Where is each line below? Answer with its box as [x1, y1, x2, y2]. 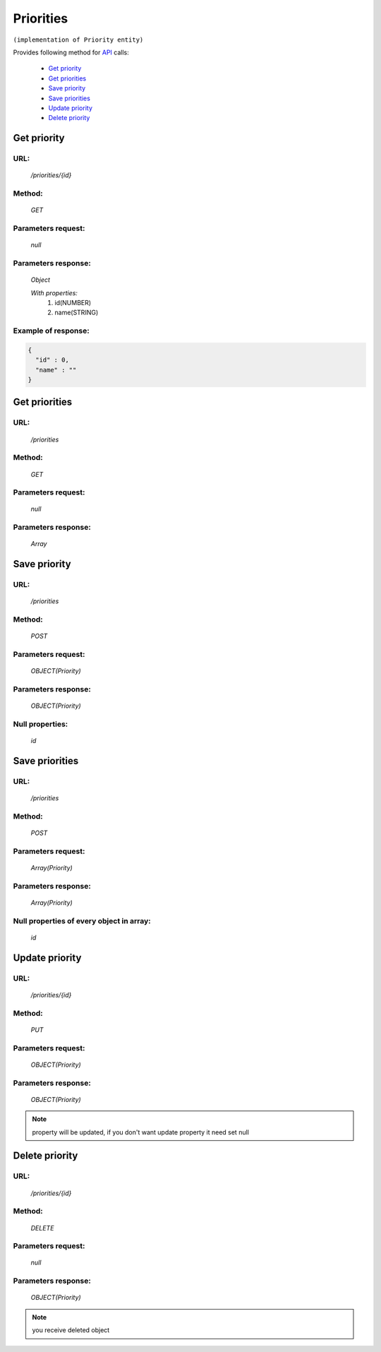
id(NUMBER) [54, 298, 92, 307]
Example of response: [13, 326, 90, 336]
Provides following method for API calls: [13, 48, 130, 57]
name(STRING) [54, 308, 99, 317]
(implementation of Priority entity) [13, 35, 144, 44]
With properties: [30, 288, 78, 297]
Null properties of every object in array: [13, 915, 151, 925]
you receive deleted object [32, 1326, 110, 1334]
